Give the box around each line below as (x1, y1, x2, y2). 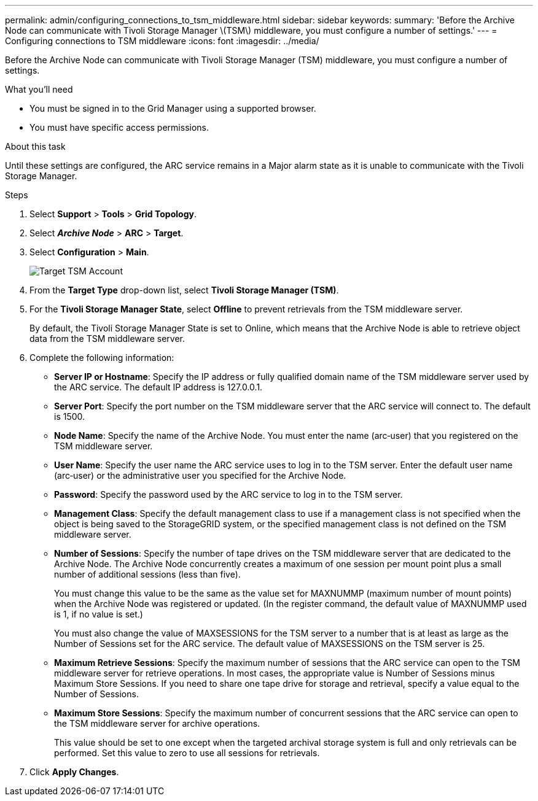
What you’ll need (5, 84, 73, 95)
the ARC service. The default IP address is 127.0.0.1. (54, 382, 263, 392)
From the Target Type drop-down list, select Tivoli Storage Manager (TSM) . (29, 285, 339, 295)
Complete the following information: (29, 352, 174, 363)
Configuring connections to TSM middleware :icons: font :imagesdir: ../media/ (5, 36, 319, 46)
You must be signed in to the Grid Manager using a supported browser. (29, 103, 316, 114)
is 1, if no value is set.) (54, 609, 143, 619)
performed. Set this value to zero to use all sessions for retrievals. (54, 748, 320, 758)
